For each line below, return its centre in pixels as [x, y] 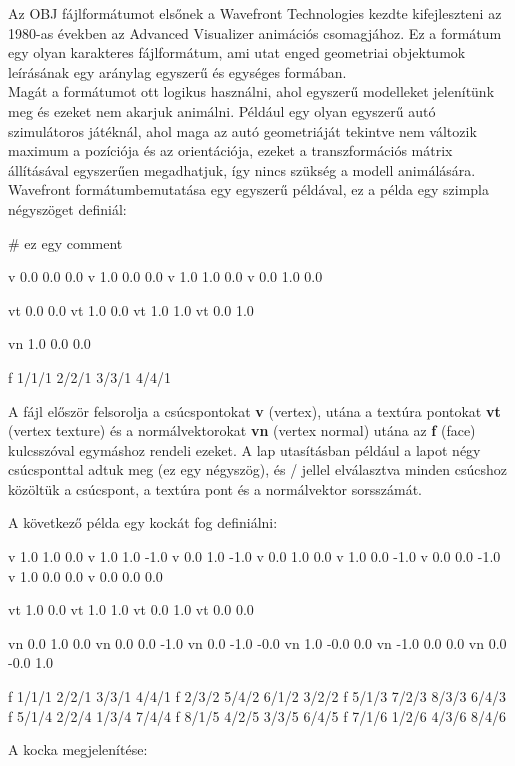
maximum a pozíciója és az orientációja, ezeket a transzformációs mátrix [230, 150]
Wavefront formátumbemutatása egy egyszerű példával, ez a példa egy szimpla [248, 189]
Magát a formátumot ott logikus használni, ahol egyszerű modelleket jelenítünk [251, 91]
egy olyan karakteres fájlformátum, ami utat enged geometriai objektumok [237, 52]
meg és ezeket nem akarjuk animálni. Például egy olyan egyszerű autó [222, 110]
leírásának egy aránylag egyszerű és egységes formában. [177, 71]
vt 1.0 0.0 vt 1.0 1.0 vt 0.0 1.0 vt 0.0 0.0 [131, 609]
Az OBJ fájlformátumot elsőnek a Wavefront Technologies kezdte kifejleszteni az [255, 13]
